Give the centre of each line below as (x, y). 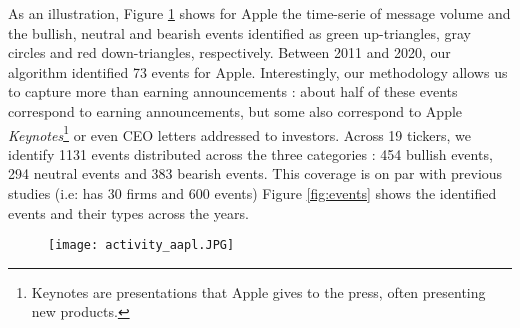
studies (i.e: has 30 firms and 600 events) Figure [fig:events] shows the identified (252, 193)
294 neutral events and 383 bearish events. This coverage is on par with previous (255, 173)
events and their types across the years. (128, 212)
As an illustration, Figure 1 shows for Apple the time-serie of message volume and (259, 13)
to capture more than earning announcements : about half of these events (233, 91)
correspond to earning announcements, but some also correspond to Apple (235, 110)
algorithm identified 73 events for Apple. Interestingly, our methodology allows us (258, 71)
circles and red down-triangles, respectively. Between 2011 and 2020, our (229, 52)
